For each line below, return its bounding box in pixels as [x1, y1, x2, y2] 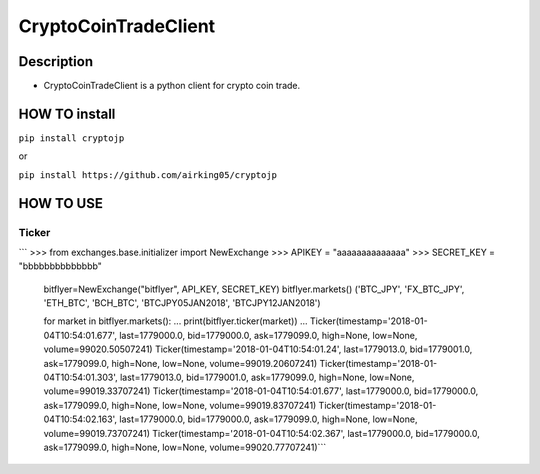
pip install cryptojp [18, 132, 125, 144]
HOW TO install [18, 105, 116, 122]
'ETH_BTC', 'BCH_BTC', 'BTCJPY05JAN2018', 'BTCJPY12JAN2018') [43, 297, 321, 309]
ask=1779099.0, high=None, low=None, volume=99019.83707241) [43, 399, 317, 411]
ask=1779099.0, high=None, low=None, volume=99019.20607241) [43, 357, 318, 369]
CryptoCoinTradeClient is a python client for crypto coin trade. [43, 80, 301, 92]
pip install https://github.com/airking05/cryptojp [18, 169, 278, 180]
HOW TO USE [18, 195, 104, 212]
